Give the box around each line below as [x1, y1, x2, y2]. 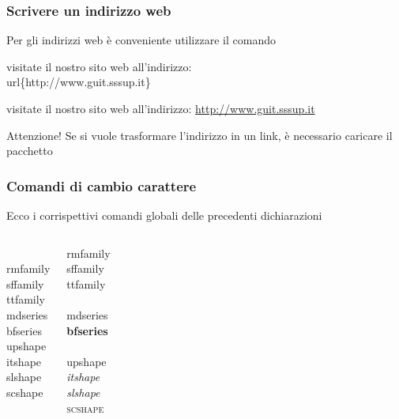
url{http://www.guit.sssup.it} [6, 74, 151, 90]
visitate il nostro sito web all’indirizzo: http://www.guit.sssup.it [6, 100, 315, 116]
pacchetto [6, 142, 53, 159]
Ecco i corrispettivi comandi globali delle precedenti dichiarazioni [6, 207, 322, 223]
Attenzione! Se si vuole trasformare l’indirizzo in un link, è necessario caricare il [6, 126, 393, 143]
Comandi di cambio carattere [6, 176, 197, 195]
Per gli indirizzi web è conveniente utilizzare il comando [6, 32, 276, 48]
